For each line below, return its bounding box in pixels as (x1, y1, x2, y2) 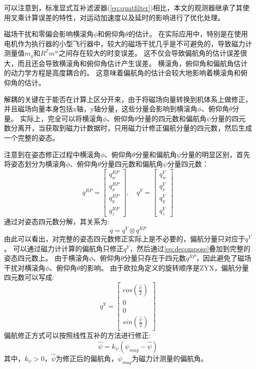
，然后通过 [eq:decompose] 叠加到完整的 (129, 243, 251, 253)
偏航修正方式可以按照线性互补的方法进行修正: (4, 330, 151, 340)
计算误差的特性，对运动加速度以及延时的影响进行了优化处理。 (24, 12, 224, 22)
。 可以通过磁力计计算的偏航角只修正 (4, 243, 124, 253)
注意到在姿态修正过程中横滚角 (4, 149, 100, 159)
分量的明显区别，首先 (181, 149, 251, 159)
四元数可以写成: (4, 272, 54, 282)
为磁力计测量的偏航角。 (131, 353, 208, 363)
